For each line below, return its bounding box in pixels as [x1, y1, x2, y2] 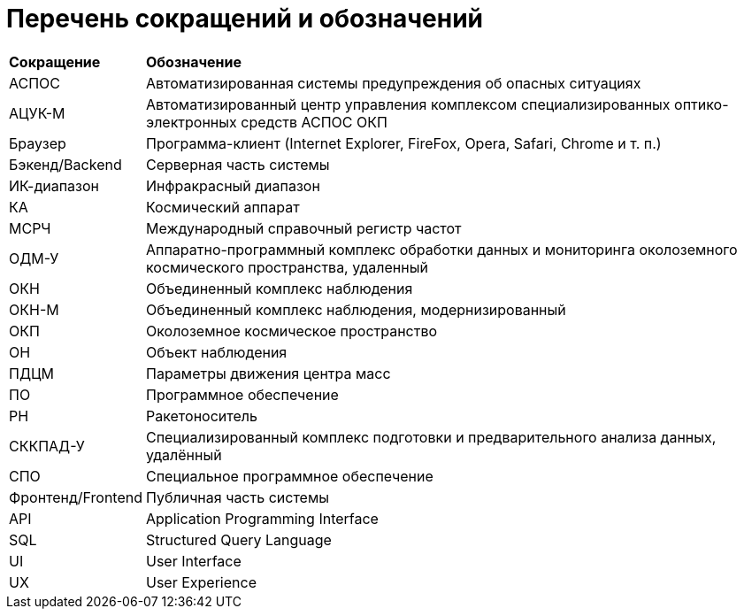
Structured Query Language [146, 530, 332, 549]
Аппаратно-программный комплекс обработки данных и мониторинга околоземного [146, 240, 738, 258]
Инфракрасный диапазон [146, 176, 320, 195]
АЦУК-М [9, 104, 65, 122]
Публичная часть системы [146, 488, 329, 506]
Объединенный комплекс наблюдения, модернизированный [146, 300, 566, 319]
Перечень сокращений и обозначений [6, 4, 484, 34]
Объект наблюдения [146, 343, 288, 361]
